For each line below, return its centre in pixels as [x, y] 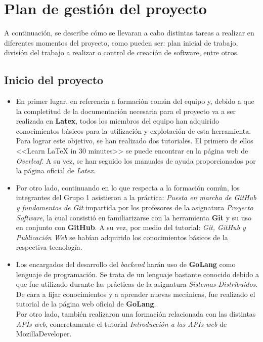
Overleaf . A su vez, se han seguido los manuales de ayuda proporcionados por [136, 160]
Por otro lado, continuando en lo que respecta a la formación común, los [128, 187]
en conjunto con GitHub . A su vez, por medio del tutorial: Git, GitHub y [131, 227]
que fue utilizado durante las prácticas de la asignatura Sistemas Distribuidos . [137, 284]
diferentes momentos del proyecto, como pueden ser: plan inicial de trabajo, [121, 42]
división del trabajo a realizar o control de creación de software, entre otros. [122, 52]
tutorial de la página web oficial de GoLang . [86, 304]
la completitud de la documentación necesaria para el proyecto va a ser [126, 111]
